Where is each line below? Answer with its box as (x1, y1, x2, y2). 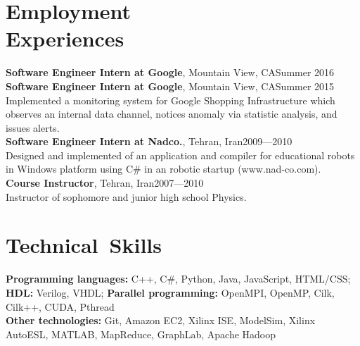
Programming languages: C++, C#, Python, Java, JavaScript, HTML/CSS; (6, 271, 351, 286)
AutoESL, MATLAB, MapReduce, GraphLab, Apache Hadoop (6, 326, 276, 341)
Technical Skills (6, 230, 162, 259)
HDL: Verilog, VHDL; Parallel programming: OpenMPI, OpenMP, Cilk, (6, 285, 335, 299)
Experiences (6, 24, 124, 53)
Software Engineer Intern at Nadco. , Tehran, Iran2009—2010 (6, 134, 292, 149)
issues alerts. (6, 120, 60, 135)
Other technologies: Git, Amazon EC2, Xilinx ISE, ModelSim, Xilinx (6, 313, 316, 328)
